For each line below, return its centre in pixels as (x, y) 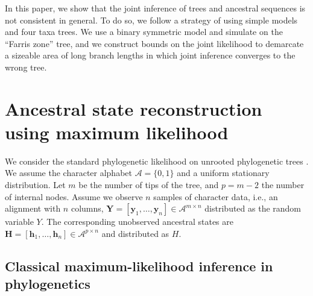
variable (19, 222)
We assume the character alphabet (68, 173)
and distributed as (135, 233)
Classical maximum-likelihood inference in (139, 266)
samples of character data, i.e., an (216, 196)
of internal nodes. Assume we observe (74, 196)
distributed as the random (253, 208)
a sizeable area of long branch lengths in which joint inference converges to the (150, 55)
